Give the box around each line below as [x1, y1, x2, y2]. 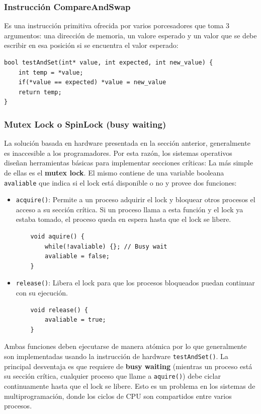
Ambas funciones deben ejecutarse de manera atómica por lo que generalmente [4, 341, 247, 351]
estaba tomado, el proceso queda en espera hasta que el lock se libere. [16, 214, 231, 224]
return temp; [18, 88, 62, 96]
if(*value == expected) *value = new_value [18, 79, 166, 86]
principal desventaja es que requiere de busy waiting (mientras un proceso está [4, 361, 252, 371]
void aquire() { [30, 233, 84, 241]
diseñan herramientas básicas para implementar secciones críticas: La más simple [4, 157, 253, 168]
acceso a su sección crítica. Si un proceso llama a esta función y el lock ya [16, 204, 243, 214]
